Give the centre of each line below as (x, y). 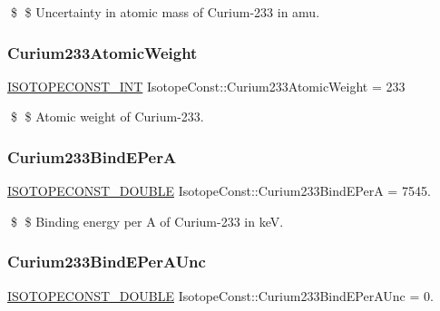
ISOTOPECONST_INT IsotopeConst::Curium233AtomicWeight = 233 (206, 86)
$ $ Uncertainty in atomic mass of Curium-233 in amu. (165, 12)
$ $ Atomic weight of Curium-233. (107, 117)
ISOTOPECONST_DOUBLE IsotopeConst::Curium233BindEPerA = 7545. (219, 191)
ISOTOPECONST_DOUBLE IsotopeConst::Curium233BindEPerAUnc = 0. (220, 295)
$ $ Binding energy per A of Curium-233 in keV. (147, 221)
